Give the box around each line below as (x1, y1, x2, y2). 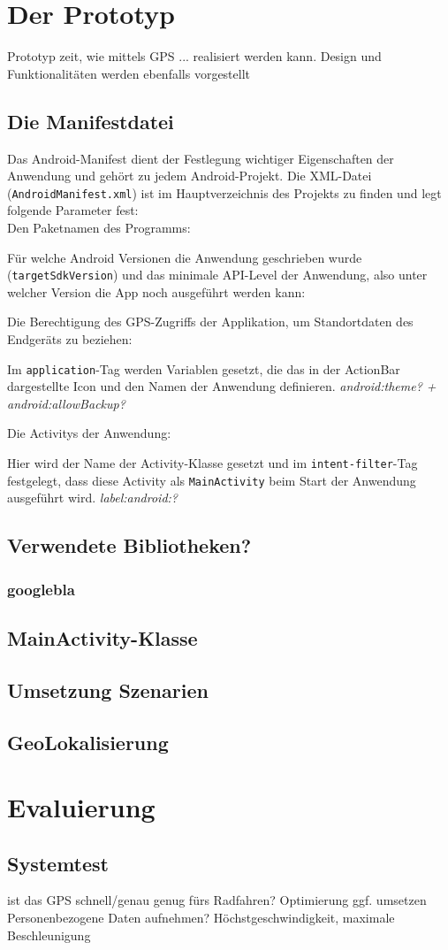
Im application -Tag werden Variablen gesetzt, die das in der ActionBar (7, 359, 400, 378)
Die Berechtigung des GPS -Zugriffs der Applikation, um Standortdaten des (7, 312, 414, 331)
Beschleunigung (7, 925, 91, 944)
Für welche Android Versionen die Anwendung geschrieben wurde (7, 248, 362, 266)
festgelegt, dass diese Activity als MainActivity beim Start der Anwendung (7, 471, 416, 489)
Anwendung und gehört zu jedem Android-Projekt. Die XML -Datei (7, 166, 372, 185)
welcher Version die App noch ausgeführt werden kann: (7, 282, 306, 301)
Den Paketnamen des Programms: (7, 218, 191, 236)
